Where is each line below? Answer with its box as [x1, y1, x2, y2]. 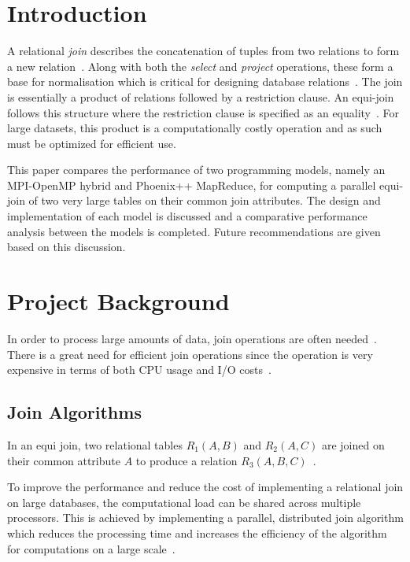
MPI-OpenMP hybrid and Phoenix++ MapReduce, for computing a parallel [7, 176, 376, 193]
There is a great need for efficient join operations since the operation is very [7, 346, 373, 362]
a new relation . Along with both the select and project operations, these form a [7, 57, 393, 74]
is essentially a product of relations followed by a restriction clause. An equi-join [7, 88, 394, 105]
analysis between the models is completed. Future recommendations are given [7, 223, 381, 239]
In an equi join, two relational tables [7, 436, 183, 453]
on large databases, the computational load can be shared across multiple [7, 494, 361, 510]
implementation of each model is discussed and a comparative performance [7, 208, 368, 224]
